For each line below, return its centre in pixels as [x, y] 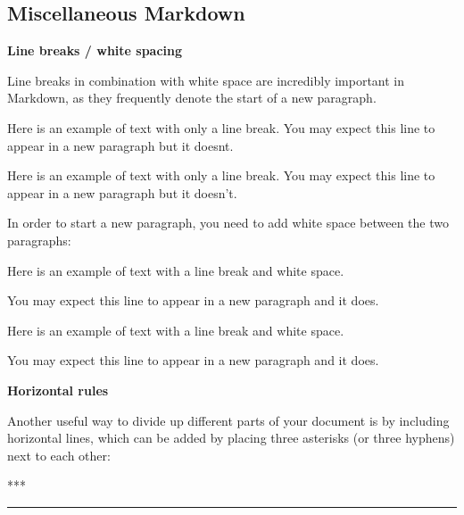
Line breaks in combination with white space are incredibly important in [206, 80]
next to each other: [59, 455]
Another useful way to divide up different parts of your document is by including [228, 420]
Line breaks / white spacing [95, 50]
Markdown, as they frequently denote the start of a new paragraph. [192, 98]
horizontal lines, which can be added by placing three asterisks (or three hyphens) [231, 438]
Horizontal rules [58, 390]
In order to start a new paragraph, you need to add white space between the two [228, 223]
